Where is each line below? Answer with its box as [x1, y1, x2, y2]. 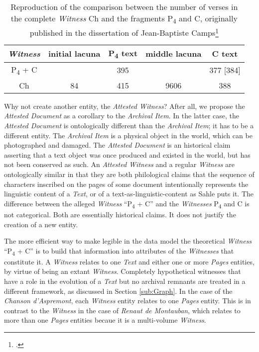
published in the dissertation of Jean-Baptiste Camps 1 [29, 25, 219, 39]
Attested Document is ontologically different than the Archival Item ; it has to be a [4, 120, 254, 131]
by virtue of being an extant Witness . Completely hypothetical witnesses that [4, 266, 241, 276]
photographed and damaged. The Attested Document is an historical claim [4, 140, 231, 150]
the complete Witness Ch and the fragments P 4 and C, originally [10, 12, 238, 26]
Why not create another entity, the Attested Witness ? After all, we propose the [4, 100, 245, 111]
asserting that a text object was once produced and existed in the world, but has [4, 149, 251, 160]
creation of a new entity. [4, 219, 78, 229]
